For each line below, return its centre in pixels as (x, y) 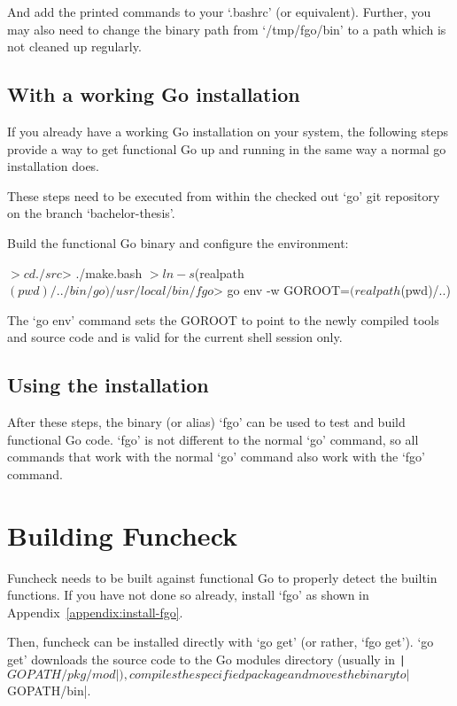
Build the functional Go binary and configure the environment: (178, 242)
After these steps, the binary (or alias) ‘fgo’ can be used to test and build (206, 422)
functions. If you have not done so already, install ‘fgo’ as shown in (188, 595)
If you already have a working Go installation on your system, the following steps (228, 131)
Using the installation (108, 385)
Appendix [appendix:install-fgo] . (95, 612)
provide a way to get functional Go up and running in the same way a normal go (227, 148)
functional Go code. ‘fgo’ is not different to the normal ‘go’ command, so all (213, 439)
